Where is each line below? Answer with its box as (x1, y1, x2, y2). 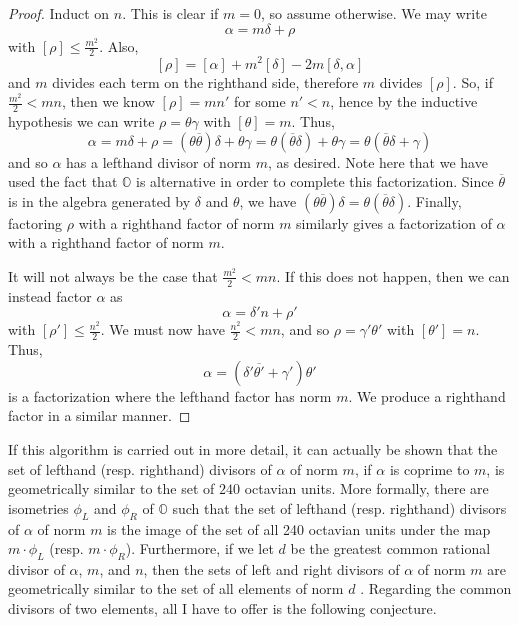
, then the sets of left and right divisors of (143, 558, 400, 579)
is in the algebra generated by (8, 190, 191, 211)
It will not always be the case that (8, 265, 218, 286)
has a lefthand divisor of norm (66, 151, 252, 172)
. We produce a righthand (348, 385, 506, 406)
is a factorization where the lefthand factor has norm (8, 385, 332, 406)
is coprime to (389, 458, 470, 479)
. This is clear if (122, 3, 219, 23)
